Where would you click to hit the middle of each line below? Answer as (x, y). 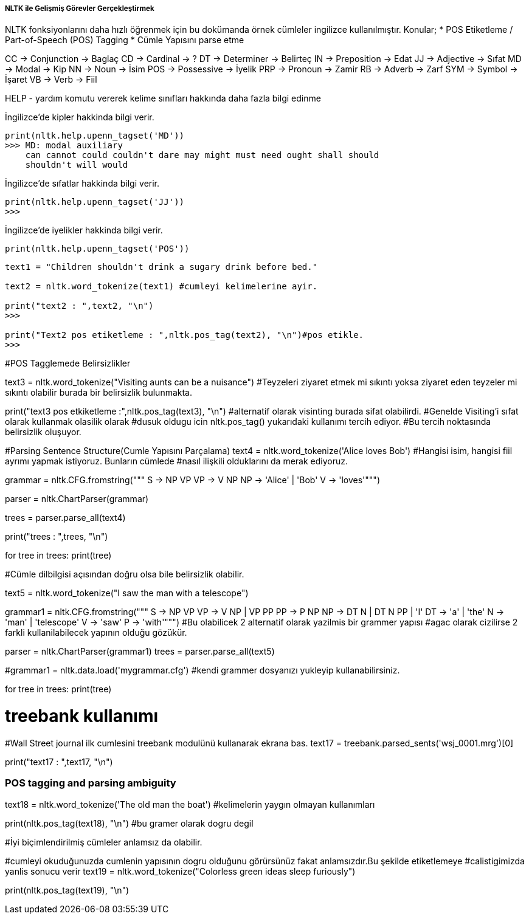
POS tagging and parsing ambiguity (91, 783)
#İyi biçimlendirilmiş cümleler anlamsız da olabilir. (104, 842)
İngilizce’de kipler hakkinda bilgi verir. (80, 117)
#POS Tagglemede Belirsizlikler (68, 363)
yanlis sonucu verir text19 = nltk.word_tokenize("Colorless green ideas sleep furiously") (180, 871)
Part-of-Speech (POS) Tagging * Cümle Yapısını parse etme (125, 40)
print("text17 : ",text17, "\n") (59, 762)
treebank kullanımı (82, 716)
